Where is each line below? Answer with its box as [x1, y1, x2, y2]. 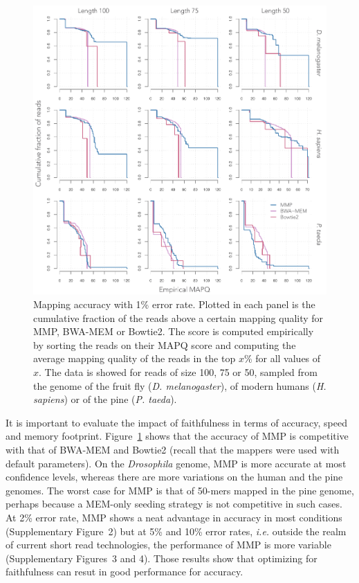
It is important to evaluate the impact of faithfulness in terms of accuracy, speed [6, 415, 347, 429]
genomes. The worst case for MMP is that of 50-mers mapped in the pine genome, [6, 483, 354, 497]
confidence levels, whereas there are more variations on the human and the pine [6, 469, 343, 484]
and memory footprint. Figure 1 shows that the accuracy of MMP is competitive [6, 429, 349, 443]
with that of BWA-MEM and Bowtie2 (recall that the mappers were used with [6, 442, 340, 456]
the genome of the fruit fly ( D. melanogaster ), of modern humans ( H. [33, 378, 326, 393]
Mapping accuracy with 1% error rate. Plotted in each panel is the [33, 297, 315, 312]
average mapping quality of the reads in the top [33, 351, 236, 366]
